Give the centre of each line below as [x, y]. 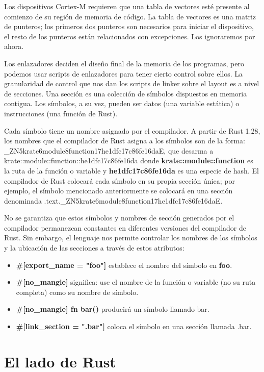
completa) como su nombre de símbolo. [77, 292]
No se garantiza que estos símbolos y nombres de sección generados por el [119, 218]
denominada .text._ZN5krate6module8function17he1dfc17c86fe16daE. [113, 200]
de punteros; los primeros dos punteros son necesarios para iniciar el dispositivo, [129, 26]
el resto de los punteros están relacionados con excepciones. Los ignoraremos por [130, 36]
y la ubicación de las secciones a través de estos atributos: [94, 248]
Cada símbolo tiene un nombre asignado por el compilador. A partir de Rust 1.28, [132, 130]
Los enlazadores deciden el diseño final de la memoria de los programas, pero [124, 63]
